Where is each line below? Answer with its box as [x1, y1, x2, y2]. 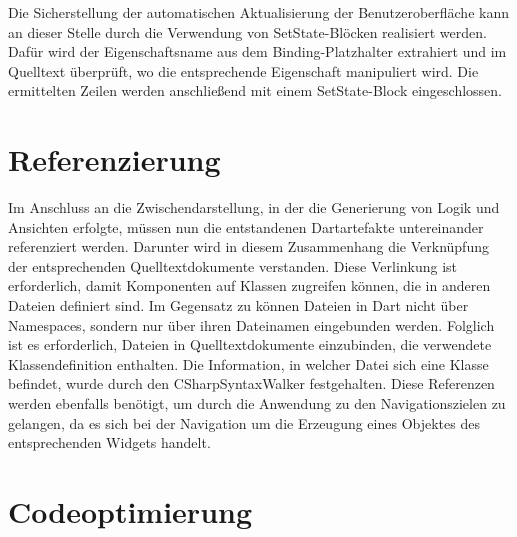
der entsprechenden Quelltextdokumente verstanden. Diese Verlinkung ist [8, 255, 458, 276]
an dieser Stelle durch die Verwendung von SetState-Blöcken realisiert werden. [8, 21, 487, 42]
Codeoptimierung [8, 491, 253, 531]
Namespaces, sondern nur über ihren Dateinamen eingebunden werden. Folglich [8, 314, 495, 335]
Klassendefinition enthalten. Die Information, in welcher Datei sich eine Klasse [8, 353, 489, 374]
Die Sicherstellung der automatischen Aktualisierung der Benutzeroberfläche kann [8, 2, 509, 22]
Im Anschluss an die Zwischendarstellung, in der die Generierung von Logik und [8, 197, 500, 218]
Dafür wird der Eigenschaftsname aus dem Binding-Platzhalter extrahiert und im [8, 41, 507, 62]
